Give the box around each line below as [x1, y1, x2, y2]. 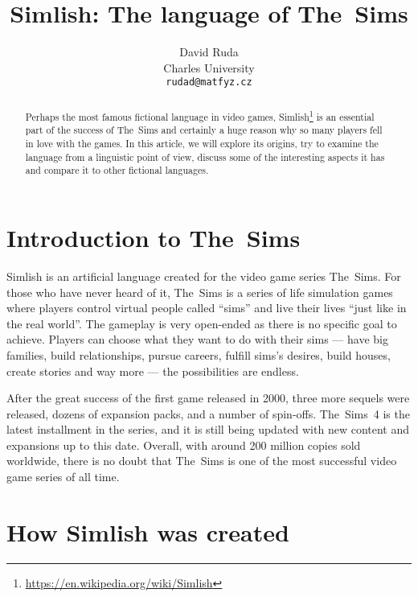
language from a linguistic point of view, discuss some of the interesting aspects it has [25, 150, 385, 163]
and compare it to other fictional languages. [25, 163, 209, 177]
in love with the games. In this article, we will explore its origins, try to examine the [25, 137, 379, 150]
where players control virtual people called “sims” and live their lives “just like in [6, 299, 407, 316]
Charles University [163, 59, 255, 76]
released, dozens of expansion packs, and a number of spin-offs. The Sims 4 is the [6, 405, 410, 422]
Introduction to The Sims [6, 221, 301, 254]
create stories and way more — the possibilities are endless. [6, 362, 299, 379]
